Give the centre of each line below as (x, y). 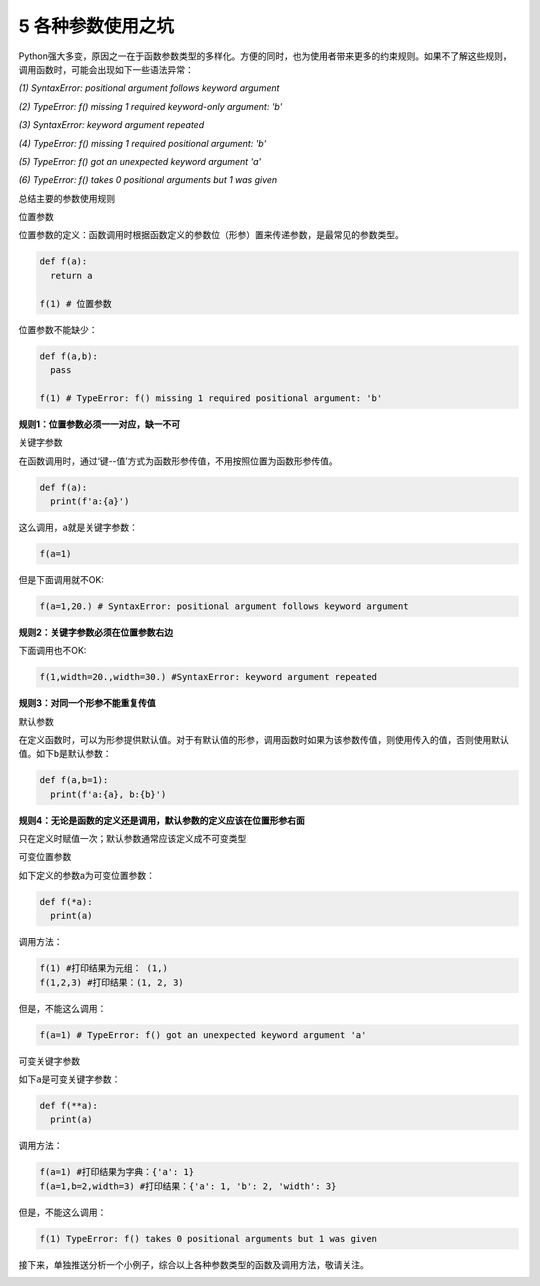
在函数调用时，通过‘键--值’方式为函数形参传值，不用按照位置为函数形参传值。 (178, 461)
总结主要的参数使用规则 (66, 198)
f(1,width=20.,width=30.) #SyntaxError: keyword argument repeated (208, 677)
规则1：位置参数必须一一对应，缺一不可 (99, 424)
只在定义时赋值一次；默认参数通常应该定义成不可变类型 (132, 839)
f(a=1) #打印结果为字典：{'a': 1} (117, 1172)
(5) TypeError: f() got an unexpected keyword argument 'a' (140, 161)
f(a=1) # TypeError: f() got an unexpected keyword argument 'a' (203, 1034)
